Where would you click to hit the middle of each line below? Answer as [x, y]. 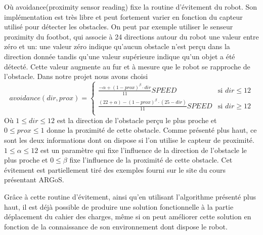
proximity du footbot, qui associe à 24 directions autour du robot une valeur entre [131, 36]
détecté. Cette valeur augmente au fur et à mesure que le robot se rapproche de [127, 66]
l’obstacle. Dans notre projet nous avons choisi [76, 76]
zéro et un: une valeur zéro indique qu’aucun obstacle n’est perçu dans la [117, 46]
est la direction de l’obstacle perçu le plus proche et [137, 120]
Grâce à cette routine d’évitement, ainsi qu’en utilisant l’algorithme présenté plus [130, 196]
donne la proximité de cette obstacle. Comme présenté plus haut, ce [152, 130]
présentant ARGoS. [34, 180]
